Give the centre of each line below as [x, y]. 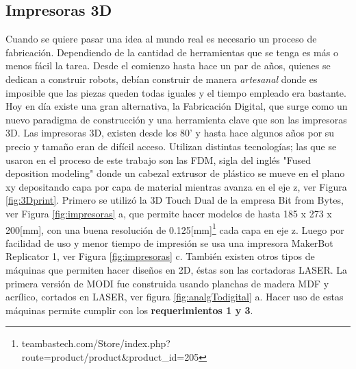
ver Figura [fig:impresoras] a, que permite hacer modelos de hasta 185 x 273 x [169, 213]
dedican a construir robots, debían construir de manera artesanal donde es [162, 79]
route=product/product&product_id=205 [110, 356]
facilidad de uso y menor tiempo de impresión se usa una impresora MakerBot [169, 242]
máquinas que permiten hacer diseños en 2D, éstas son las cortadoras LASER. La [177, 269]
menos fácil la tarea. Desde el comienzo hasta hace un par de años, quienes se [168, 66]
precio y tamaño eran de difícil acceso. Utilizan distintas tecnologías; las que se [171, 146]
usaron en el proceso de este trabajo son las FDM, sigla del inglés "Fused [158, 159]
